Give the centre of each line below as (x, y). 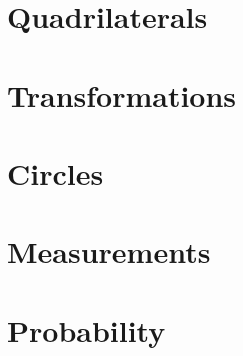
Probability (86, 329)
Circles (55, 172)
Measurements (109, 251)
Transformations (122, 94)
